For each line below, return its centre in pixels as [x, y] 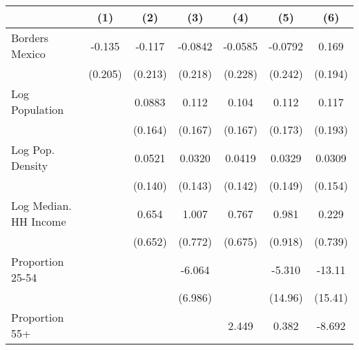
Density [30, 165]
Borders [30, 38]
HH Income [39, 221]
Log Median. [41, 205]
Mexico [28, 54]
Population [38, 109]
